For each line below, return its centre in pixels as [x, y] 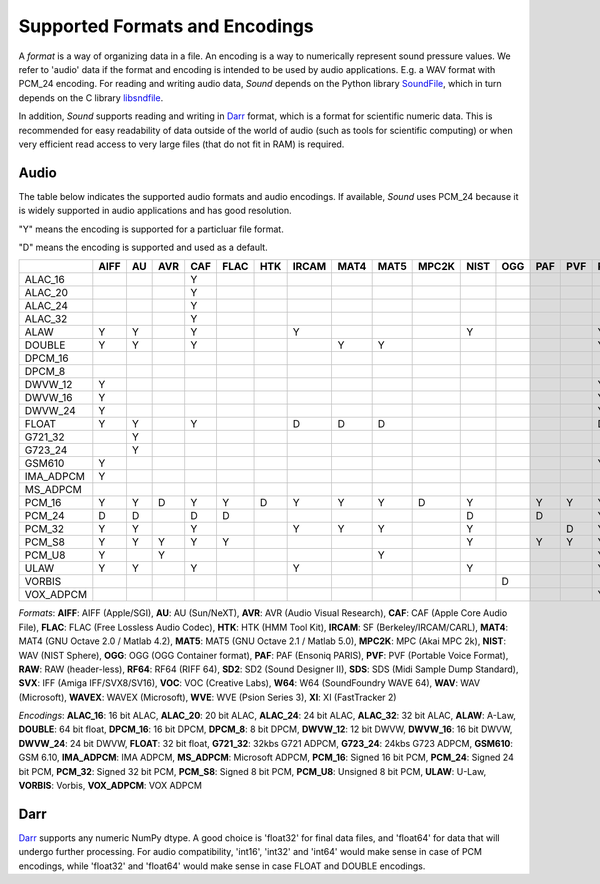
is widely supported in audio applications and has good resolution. [155, 211]
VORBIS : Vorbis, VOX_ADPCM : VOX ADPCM [110, 786]
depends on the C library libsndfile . [91, 97]
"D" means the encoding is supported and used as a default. [143, 247]
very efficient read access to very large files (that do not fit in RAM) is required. [181, 144]
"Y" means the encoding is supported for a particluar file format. [151, 229]
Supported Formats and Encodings [166, 26]
